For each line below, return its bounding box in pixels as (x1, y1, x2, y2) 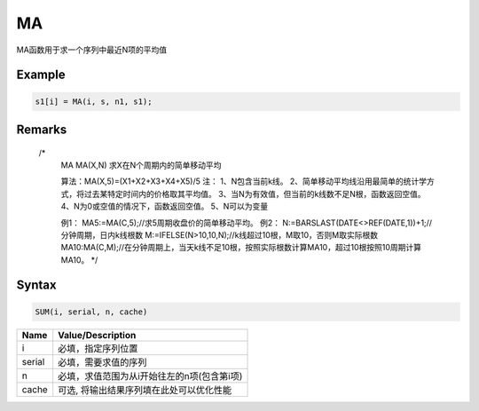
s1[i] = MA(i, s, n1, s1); (35, 96, 153, 107)
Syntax (16, 278, 57, 293)
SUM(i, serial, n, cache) (35, 306, 148, 317)
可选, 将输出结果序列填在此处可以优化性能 (58, 383, 232, 396)
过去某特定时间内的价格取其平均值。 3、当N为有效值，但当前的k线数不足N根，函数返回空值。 (83, 188, 426, 199)
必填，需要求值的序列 (58, 356, 147, 368)
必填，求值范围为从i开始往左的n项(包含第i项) (58, 369, 243, 382)
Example (16, 67, 66, 83)
